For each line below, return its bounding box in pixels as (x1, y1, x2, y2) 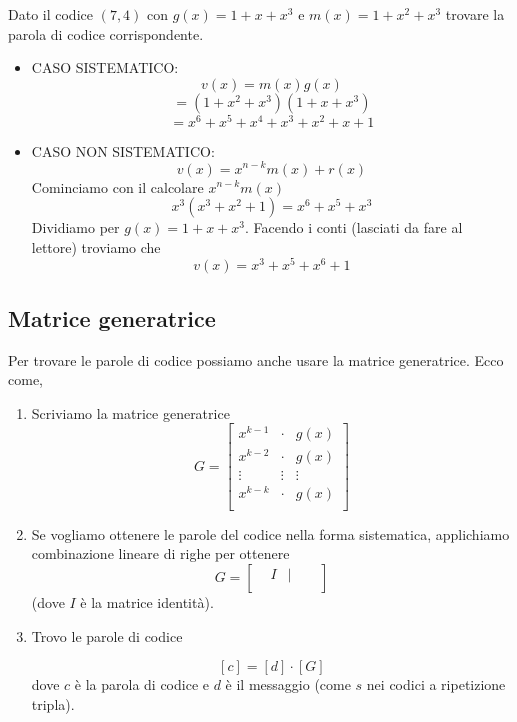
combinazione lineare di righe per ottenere (31, 543, 290, 564)
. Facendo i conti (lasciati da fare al (245, 217, 463, 238)
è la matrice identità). (80, 591, 214, 612)
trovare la (445, 4, 505, 24)
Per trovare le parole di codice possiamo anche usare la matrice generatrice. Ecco (8, 349, 504, 370)
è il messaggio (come (225, 674, 351, 695)
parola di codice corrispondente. (8, 23, 204, 44)
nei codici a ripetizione (366, 674, 506, 695)
